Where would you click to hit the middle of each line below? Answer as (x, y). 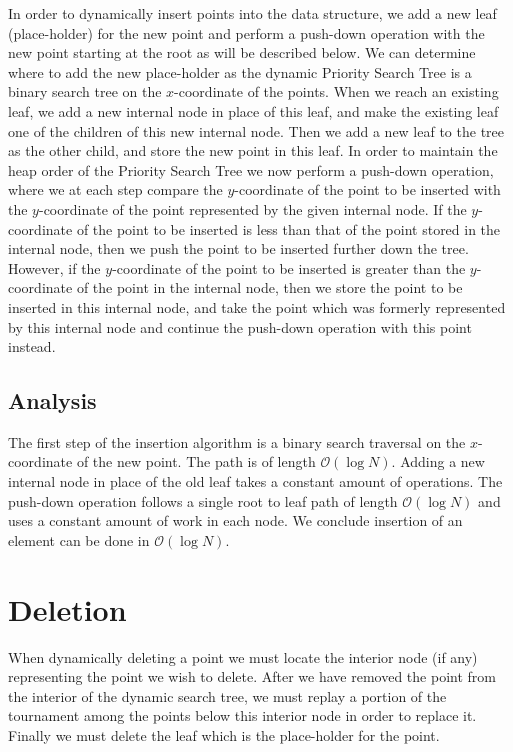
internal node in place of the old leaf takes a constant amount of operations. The (255, 481)
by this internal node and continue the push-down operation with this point (240, 326)
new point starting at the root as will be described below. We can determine (242, 52)
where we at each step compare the (115, 189)
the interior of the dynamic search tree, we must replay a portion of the (227, 695)
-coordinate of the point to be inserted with (367, 189)
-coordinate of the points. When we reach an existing (336, 91)
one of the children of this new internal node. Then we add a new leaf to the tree (256, 130)
